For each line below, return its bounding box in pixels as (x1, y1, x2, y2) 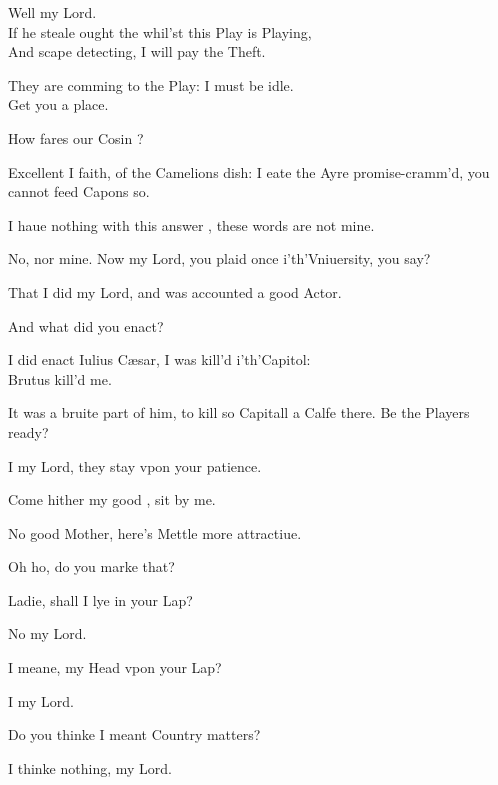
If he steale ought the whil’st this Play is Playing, (8, 21, 312, 42)
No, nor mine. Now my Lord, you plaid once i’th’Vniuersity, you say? (8, 248, 431, 269)
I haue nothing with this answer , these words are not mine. (8, 214, 375, 235)
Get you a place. (8, 94, 109, 115)
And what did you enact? (8, 315, 164, 336)
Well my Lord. (8, 2, 97, 22)
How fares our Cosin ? (8, 127, 144, 148)
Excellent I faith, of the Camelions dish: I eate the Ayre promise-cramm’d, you (8, 161, 490, 182)
